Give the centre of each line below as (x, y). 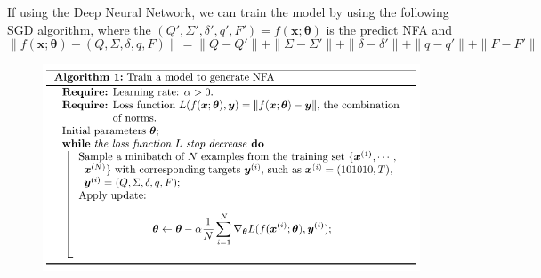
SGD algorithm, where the (79, 29)
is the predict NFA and (389, 29)
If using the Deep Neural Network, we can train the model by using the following (228, 12)
